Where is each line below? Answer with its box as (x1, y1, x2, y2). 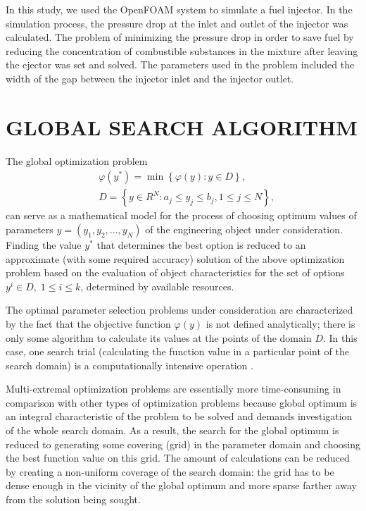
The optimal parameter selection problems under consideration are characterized (6, 302, 353, 317)
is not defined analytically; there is (206, 316, 355, 331)
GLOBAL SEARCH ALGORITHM (6, 112, 358, 141)
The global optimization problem (6, 153, 148, 168)
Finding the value (6, 237, 82, 252)
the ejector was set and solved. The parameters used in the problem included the (6, 57, 355, 72)
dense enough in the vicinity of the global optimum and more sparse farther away (6, 478, 357, 493)
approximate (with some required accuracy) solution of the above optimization (6, 251, 345, 266)
